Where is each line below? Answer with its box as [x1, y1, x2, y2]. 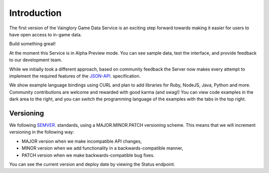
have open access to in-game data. [9, 31, 82, 37]
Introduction [9, 7, 62, 18]
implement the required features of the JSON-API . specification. [9, 73, 141, 79]
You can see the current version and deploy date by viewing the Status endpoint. [9, 161, 175, 167]
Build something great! [9, 41, 56, 47]
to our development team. [9, 57, 62, 63]
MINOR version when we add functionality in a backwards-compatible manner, [21, 145, 183, 151]
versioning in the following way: [9, 129, 74, 135]
